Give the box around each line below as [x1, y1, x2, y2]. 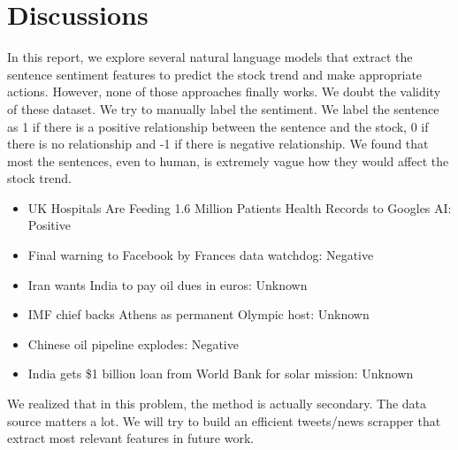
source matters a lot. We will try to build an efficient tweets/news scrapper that [7, 411, 441, 430]
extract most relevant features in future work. [7, 429, 255, 447]
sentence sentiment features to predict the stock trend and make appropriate [7, 65, 423, 83]
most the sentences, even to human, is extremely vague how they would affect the [7, 151, 449, 170]
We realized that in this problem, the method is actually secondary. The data [7, 394, 427, 413]
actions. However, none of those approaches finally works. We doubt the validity [7, 82, 441, 101]
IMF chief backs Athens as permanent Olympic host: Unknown [27, 305, 370, 324]
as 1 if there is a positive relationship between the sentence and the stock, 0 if [7, 117, 429, 135]
